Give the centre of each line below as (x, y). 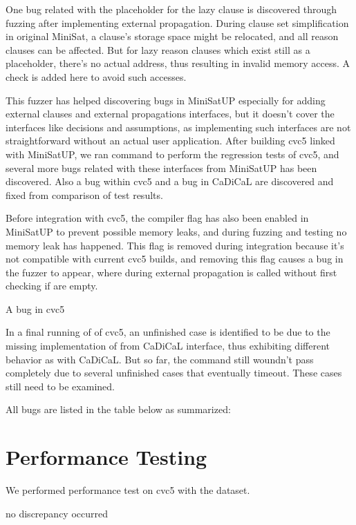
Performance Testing (106, 457)
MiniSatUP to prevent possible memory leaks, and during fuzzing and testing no (176, 231)
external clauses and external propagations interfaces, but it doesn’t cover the (170, 114)
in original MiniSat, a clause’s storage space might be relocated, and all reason (172, 36)
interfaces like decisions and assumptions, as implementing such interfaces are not (178, 127)
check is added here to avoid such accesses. (96, 76)
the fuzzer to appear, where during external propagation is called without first (171, 272)
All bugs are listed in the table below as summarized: (118, 409)
